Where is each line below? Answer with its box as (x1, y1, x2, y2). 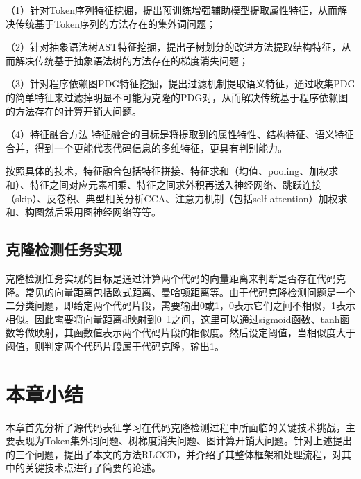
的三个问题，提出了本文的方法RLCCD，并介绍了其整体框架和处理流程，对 (6, 446, 342, 461)
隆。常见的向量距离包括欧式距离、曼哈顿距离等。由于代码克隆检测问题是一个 (6, 284, 355, 299)
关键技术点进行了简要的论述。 (24, 460, 161, 475)
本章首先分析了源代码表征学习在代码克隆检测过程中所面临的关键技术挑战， (6, 419, 346, 434)
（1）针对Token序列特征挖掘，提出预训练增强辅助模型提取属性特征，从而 (6, 3, 337, 17)
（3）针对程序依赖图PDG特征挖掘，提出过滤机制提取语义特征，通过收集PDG (6, 76, 355, 91)
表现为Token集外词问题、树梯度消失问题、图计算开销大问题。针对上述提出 (15, 433, 352, 448)
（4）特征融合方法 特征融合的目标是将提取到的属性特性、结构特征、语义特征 (6, 127, 354, 141)
